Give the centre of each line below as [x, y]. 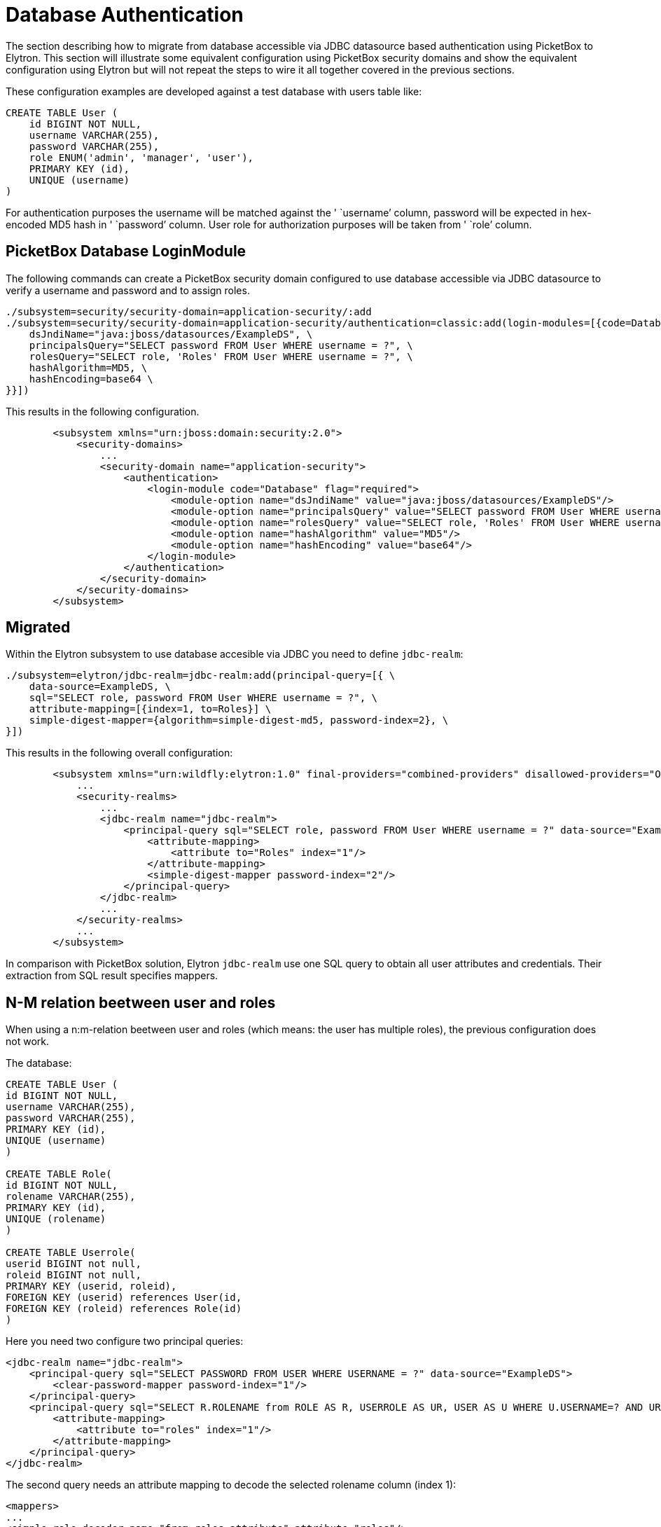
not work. [27, 1042]
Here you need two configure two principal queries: [125, 1341]
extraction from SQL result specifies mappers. [112, 976]
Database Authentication [125, 15]
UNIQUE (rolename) [56, 1219]
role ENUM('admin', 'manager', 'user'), [141, 157]
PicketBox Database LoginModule [126, 251]
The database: [39, 1063]
